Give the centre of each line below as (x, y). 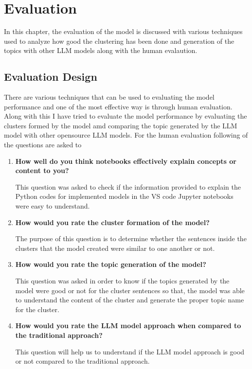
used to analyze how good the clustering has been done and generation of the (119, 41)
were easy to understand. (53, 206)
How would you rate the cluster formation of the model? (112, 222)
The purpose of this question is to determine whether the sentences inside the (131, 238)
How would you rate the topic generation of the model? (111, 264)
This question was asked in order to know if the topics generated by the (122, 281)
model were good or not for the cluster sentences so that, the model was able (130, 290)
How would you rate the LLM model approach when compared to (128, 325)
